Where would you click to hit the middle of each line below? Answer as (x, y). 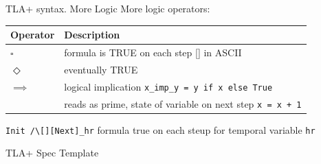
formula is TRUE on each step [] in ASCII (153, 52)
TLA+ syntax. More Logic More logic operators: (108, 8)
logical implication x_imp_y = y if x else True (168, 86)
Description (92, 35)
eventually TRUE (101, 69)
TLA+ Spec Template (52, 153)
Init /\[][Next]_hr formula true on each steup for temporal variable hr (160, 129)
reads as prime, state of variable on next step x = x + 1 (183, 103)
